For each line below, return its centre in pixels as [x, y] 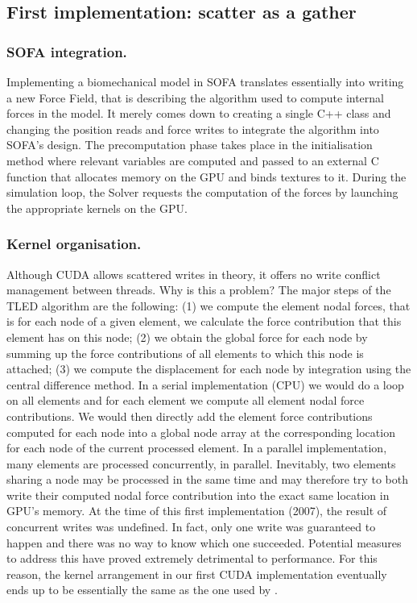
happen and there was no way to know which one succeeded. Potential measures [204, 542]
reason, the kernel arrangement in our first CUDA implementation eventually [197, 574]
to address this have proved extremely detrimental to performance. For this [192, 558]
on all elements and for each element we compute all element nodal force [186, 400]
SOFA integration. [67, 51]
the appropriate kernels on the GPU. [97, 208]
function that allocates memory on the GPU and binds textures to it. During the [206, 176]
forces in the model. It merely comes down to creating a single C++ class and [199, 113]
